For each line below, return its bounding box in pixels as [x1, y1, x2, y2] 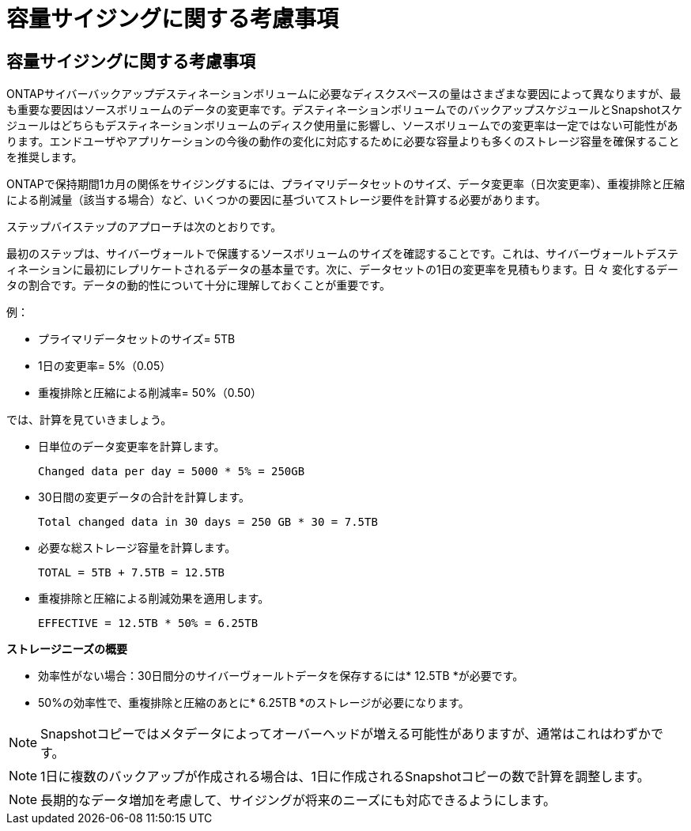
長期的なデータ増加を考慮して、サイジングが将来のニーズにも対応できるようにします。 [40, 792, 557, 809]
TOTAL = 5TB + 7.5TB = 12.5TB [38, 566, 225, 580]
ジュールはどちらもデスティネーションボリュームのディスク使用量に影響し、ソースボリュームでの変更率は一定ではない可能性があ [6, 119, 678, 133]
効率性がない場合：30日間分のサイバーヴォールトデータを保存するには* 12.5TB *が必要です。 [38, 669, 524, 683]
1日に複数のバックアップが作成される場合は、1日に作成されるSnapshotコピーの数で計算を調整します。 [40, 769, 650, 785]
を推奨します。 [6, 150, 83, 164]
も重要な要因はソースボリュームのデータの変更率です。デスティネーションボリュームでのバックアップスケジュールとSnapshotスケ [6, 103, 683, 117]
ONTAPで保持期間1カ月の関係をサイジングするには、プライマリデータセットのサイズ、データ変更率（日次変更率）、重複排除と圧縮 [6, 177, 685, 191]
